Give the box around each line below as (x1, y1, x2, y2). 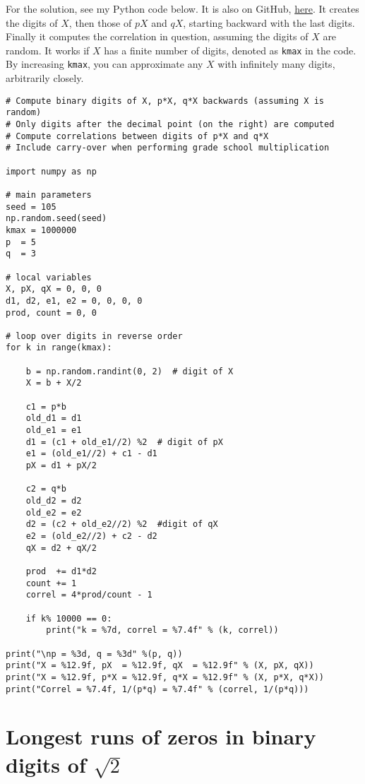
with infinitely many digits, (217, 57, 335, 71)
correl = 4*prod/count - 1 (25, 590, 152, 600)
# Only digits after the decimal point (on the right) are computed (6, 119, 335, 129)
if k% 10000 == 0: (25, 613, 112, 624)
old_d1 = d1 (25, 413, 82, 424)
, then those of (68, 15, 132, 30)
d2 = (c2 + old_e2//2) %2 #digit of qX (25, 519, 218, 530)
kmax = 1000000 (6, 225, 77, 235)
